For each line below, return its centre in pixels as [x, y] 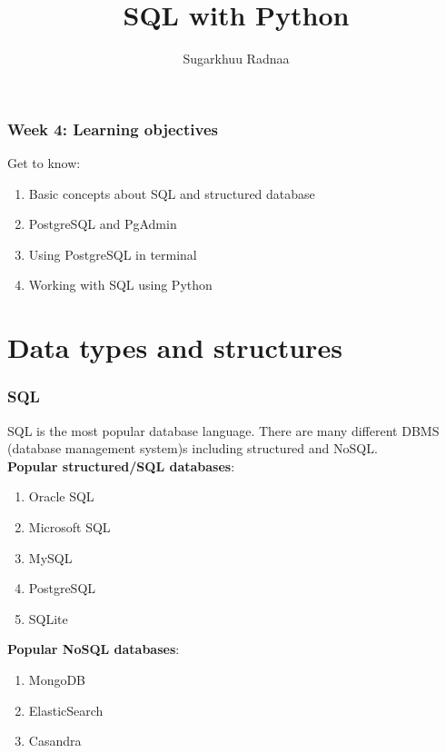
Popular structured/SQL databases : [121, 466]
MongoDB [57, 679]
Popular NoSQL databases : [94, 649]
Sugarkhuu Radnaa [236, 59]
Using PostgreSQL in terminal [113, 254]
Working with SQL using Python [120, 285]
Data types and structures [175, 347]
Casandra [55, 741]
